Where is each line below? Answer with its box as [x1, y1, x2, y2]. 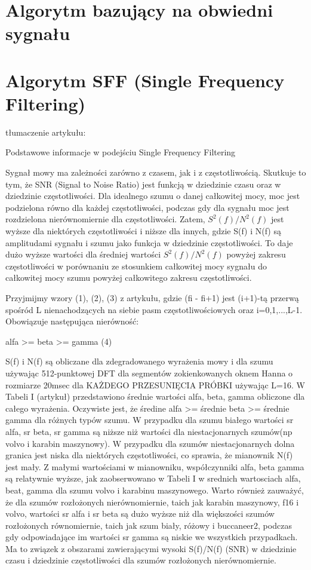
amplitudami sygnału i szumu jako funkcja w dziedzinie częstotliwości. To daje [5, 236, 293, 249]
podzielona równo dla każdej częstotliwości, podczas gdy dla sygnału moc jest [5, 201, 290, 213]
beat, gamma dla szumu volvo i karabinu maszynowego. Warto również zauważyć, [5, 483, 304, 496]
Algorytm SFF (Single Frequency [5, 68, 285, 92]
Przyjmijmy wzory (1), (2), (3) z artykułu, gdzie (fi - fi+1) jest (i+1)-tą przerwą [5, 292, 299, 304]
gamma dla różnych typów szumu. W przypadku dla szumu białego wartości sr [5, 413, 294, 426]
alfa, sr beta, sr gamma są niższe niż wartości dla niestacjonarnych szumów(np [5, 425, 292, 437]
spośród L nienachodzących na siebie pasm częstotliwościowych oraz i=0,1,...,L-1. [5, 303, 303, 315]
